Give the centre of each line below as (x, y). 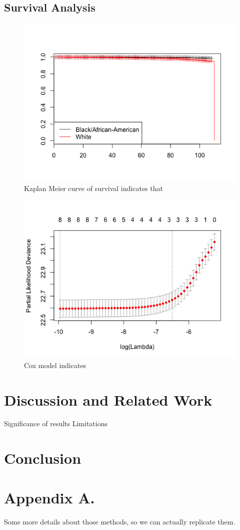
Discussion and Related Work (108, 399)
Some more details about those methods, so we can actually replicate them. (120, 521)
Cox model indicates (55, 365)
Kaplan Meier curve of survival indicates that (93, 188)
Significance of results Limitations (56, 423)
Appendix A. (49, 497)
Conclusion (43, 458)
